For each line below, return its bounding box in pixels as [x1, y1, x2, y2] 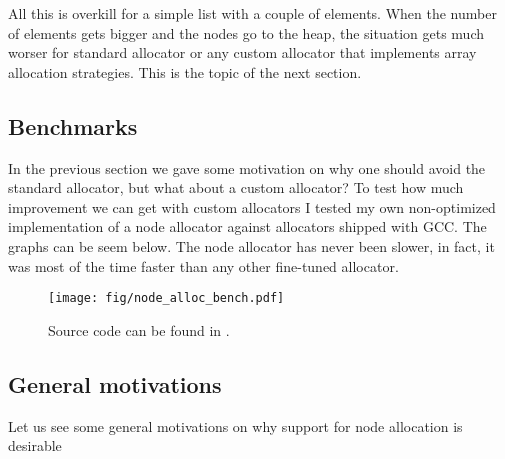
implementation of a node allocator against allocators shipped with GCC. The [8, 216, 487, 237]
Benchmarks [8, 110, 138, 141]
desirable [8, 435, 62, 456]
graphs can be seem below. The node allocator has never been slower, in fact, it [8, 235, 495, 256]
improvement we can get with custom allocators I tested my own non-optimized [8, 196, 496, 217]
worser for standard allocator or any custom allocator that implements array [8, 42, 477, 63]
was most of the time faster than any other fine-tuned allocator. [8, 255, 399, 276]
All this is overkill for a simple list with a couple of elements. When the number [8, 3, 497, 23]
